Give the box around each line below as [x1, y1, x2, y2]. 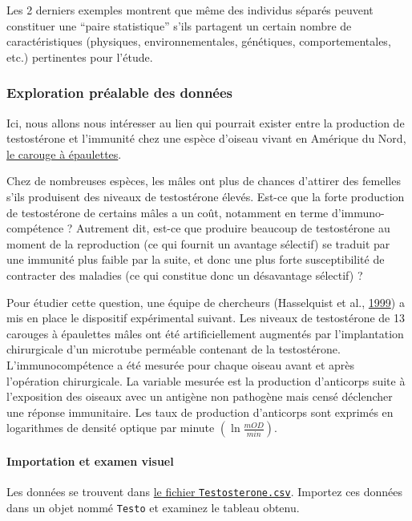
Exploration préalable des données [6, 83, 233, 103]
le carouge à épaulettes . [6, 145, 122, 162]
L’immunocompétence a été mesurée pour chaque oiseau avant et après [6, 356, 355, 373]
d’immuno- [331, 204, 385, 220]
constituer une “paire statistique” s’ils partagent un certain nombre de [6, 17, 352, 34]
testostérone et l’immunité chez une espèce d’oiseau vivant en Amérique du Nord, [6, 130, 406, 147]
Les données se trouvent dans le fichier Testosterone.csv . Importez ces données [6, 483, 403, 500]
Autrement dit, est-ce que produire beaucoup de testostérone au [76, 220, 390, 236]
